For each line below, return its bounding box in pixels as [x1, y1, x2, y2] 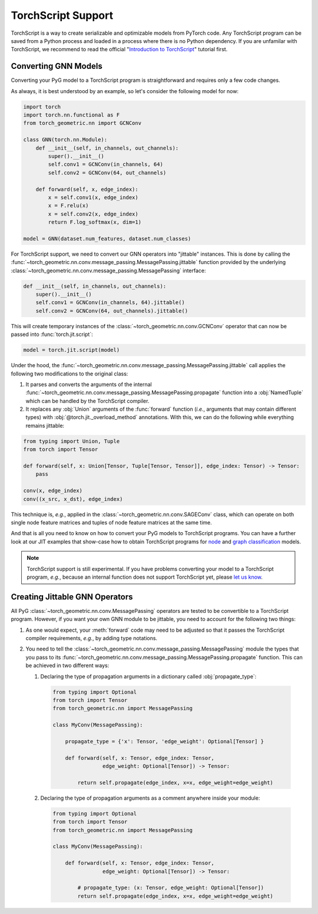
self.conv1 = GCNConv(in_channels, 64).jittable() [35, 299, 185, 306]
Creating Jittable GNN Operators [11, 592, 133, 602]
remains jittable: [25, 422, 65, 429]
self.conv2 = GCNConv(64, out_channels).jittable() [35, 307, 188, 314]
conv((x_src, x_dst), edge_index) [23, 496, 123, 502]
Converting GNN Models [11, 61, 102, 71]
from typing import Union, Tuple [23, 438, 120, 444]
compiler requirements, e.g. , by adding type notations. [25, 634, 158, 642]
